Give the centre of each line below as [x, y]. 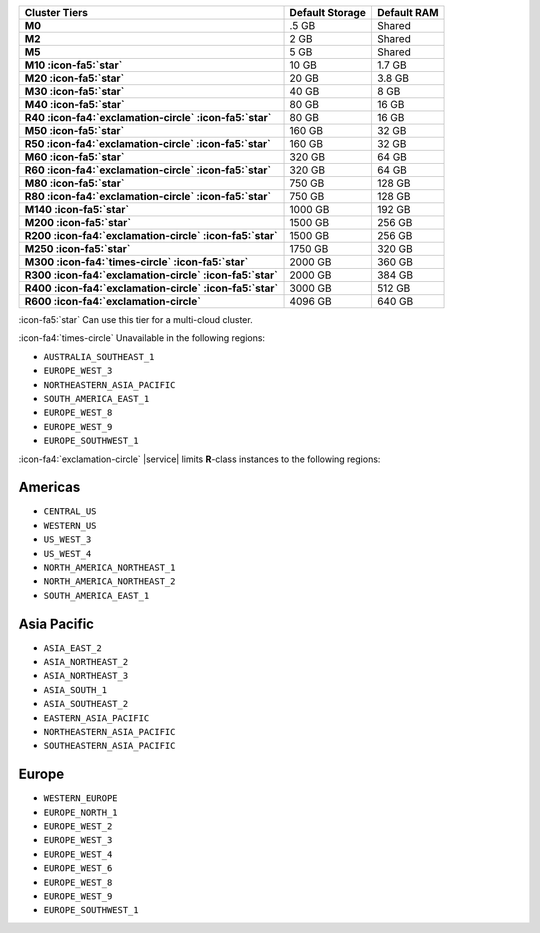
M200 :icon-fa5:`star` [78, 222]
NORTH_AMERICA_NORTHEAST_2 [109, 581]
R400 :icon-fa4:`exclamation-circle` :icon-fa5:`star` [151, 288]
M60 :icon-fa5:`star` [74, 157]
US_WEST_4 [67, 553]
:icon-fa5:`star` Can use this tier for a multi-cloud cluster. [136, 319]
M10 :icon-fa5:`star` [73, 65]
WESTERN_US [70, 525]
